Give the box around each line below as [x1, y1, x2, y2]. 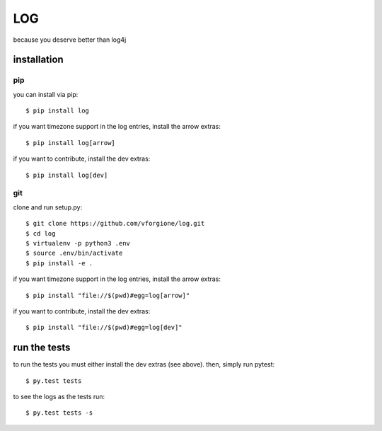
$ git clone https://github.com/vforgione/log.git [25, 219, 205, 228]
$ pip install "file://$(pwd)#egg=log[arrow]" [25, 291, 190, 299]
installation [13, 54, 64, 66]
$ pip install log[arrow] [25, 139, 116, 146]
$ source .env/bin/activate [25, 249, 123, 258]
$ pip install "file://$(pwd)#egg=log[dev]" [25, 323, 183, 332]
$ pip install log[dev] [25, 171, 108, 179]
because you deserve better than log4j [13, 35, 127, 44]
